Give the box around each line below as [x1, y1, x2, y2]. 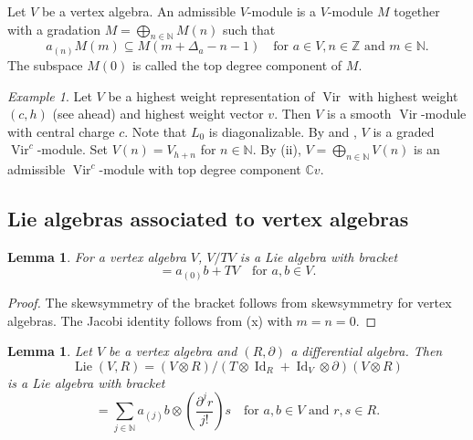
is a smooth [327, 104, 392, 123]
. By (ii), [252, 140, 301, 159]
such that [223, 19, 276, 38]
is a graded [373, 121, 435, 141]
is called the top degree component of [131, 55, 342, 74]
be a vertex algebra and [109, 341, 237, 361]
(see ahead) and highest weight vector [52, 104, 264, 123]
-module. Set [37, 140, 109, 159]
